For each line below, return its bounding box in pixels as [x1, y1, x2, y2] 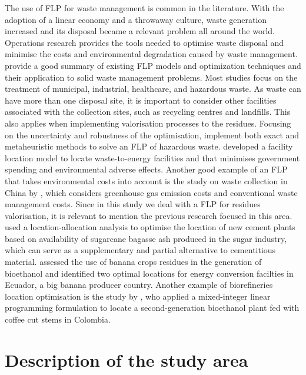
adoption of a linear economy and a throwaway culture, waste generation [5, 13, 267, 25]
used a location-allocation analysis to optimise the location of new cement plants [5, 221, 295, 233]
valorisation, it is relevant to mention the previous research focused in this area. [5, 209, 292, 221]
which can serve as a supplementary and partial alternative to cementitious [5, 244, 276, 256]
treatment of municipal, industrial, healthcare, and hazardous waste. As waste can [5, 82, 301, 95]
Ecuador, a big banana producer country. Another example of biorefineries [5, 278, 273, 291]
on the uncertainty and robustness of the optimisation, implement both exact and [5, 128, 300, 141]
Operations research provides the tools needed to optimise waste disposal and [5, 36, 284, 48]
